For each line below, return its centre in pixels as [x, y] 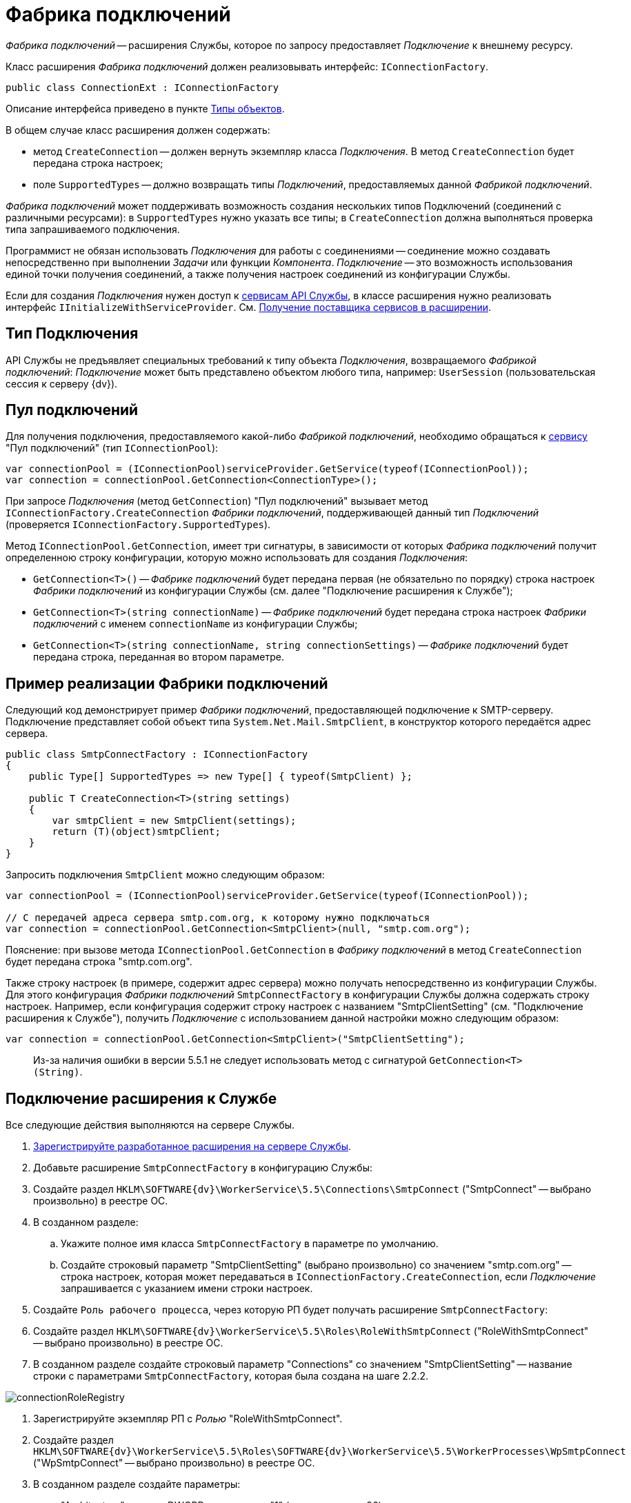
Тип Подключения [72, 334]
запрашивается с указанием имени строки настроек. [187, 1289]
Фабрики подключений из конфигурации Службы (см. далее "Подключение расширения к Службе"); [273, 591]
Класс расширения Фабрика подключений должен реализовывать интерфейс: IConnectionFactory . [247, 66]
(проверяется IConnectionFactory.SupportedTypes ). [138, 525]
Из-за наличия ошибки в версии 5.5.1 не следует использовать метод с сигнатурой [230, 1060]
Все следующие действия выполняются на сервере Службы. [150, 1125]
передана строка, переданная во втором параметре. [159, 657]
